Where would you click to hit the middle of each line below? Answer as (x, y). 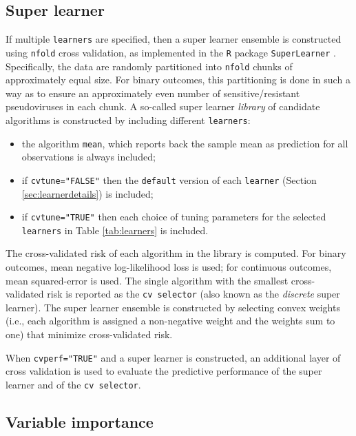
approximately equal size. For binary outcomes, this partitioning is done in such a (178, 80)
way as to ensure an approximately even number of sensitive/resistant (153, 93)
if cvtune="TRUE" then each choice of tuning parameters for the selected (174, 217)
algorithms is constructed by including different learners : (128, 120)
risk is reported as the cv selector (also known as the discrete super (193, 294)
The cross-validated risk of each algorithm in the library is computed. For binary (176, 253)
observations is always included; (88, 157)
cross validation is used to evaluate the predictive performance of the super (164, 371)
